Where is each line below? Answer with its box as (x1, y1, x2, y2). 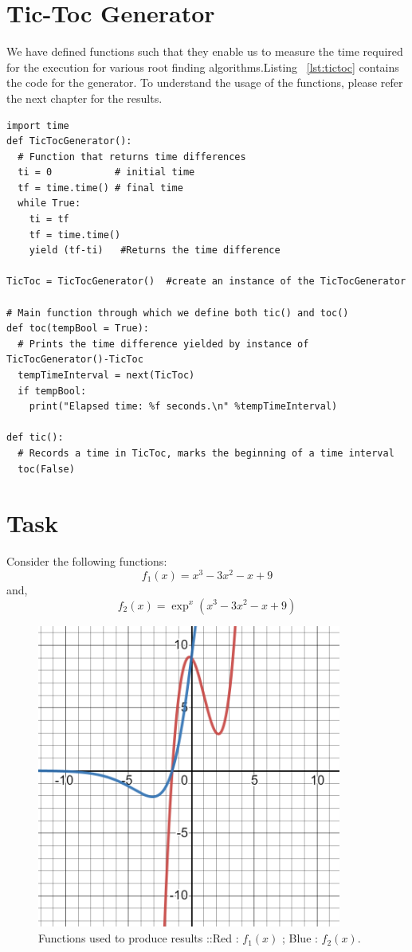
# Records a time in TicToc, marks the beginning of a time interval (18, 447, 394, 459)
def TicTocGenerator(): (6, 135, 132, 147)
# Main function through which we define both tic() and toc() (6, 307, 349, 319)
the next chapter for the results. (6, 89, 163, 106)
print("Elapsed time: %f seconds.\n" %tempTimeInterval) (29, 401, 338, 413)
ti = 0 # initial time (18, 167, 195, 178)
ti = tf (29, 214, 69, 225)
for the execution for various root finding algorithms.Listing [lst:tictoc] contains (6, 58, 399, 75)
